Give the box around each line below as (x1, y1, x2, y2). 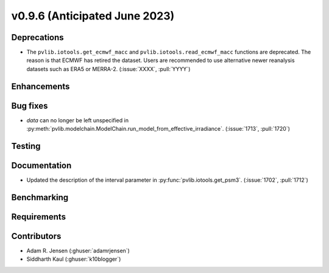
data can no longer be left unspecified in (26, 116, 129, 124)
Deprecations (11, 32, 64, 43)
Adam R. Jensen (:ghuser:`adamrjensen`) (26, 247, 130, 255)
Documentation (11, 160, 72, 170)
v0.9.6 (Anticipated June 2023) (11, 9, 175, 22)
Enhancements (11, 81, 70, 91)
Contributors (11, 231, 62, 241)
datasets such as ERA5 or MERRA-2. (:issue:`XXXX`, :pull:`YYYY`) (26, 65, 191, 72)
